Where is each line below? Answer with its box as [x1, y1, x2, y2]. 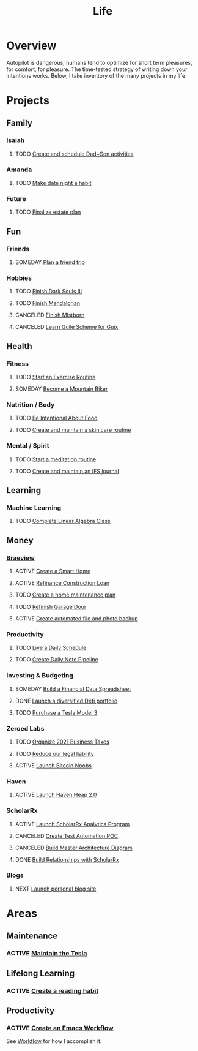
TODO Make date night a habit [15, 179, 92, 187]
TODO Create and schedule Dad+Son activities [15, 150, 134, 157]
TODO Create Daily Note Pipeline [15, 656, 99, 663]
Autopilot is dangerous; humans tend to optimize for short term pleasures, [6, 59, 193, 66]
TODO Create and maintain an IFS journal [15, 467, 119, 475]
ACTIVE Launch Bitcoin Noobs [15, 761, 92, 769]
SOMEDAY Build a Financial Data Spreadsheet [15, 685, 131, 693]
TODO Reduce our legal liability [15, 750, 95, 757]
